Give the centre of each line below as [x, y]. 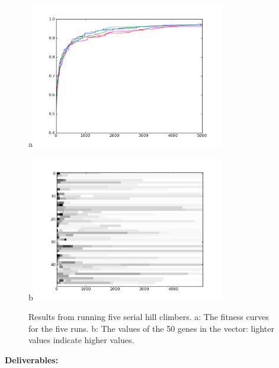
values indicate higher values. [81, 340]
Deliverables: [32, 359]
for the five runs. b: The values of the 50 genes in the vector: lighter [151, 328]
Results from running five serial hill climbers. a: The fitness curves [149, 317]
